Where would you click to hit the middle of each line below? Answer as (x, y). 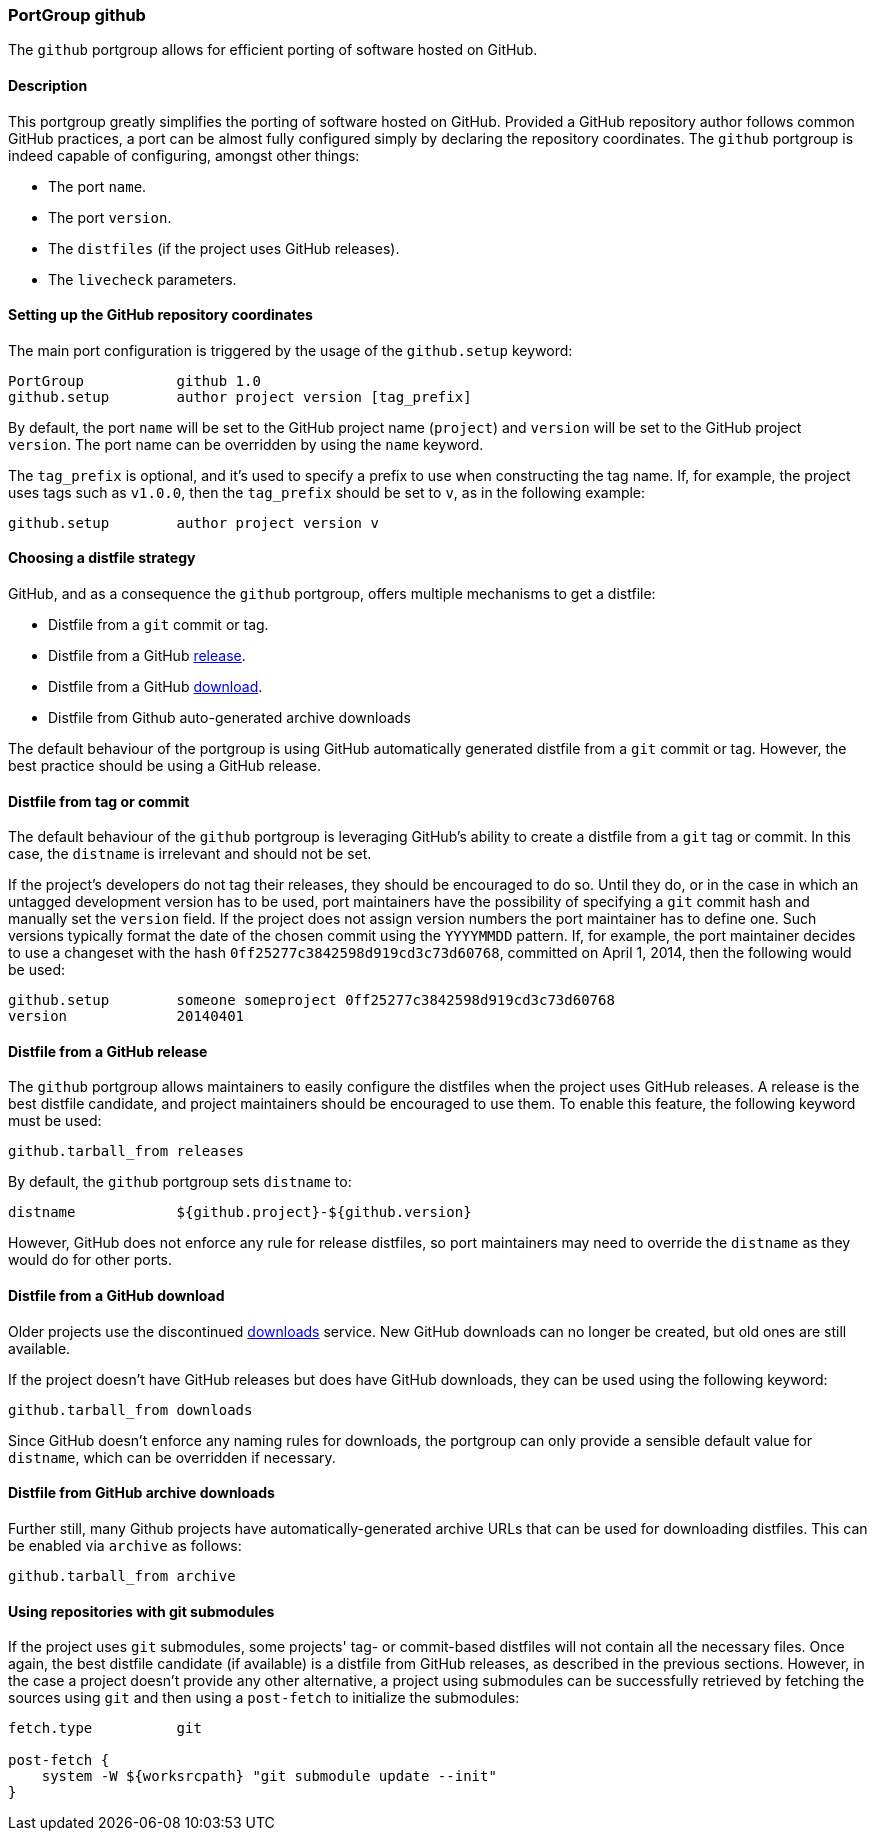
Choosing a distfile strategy (102, 558)
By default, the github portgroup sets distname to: (180, 1182)
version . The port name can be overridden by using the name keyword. (246, 444)
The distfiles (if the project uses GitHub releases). (224, 248)
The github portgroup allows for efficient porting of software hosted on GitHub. (273, 50)
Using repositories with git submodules (141, 1611)
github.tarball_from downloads (130, 1409)
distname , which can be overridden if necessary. (172, 1457)
